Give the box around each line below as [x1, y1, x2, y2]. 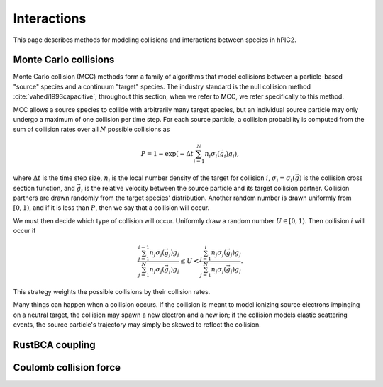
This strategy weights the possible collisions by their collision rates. [13, 287, 211, 296]
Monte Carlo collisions [13, 54, 115, 66]
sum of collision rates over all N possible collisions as [13, 125, 170, 134]
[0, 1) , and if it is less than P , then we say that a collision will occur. [13, 203, 210, 212]
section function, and [13, 184, 76, 192]
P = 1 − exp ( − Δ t [140, 150, 194, 157]
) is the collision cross [299, 174, 363, 182]
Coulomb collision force [13, 361, 121, 374]
